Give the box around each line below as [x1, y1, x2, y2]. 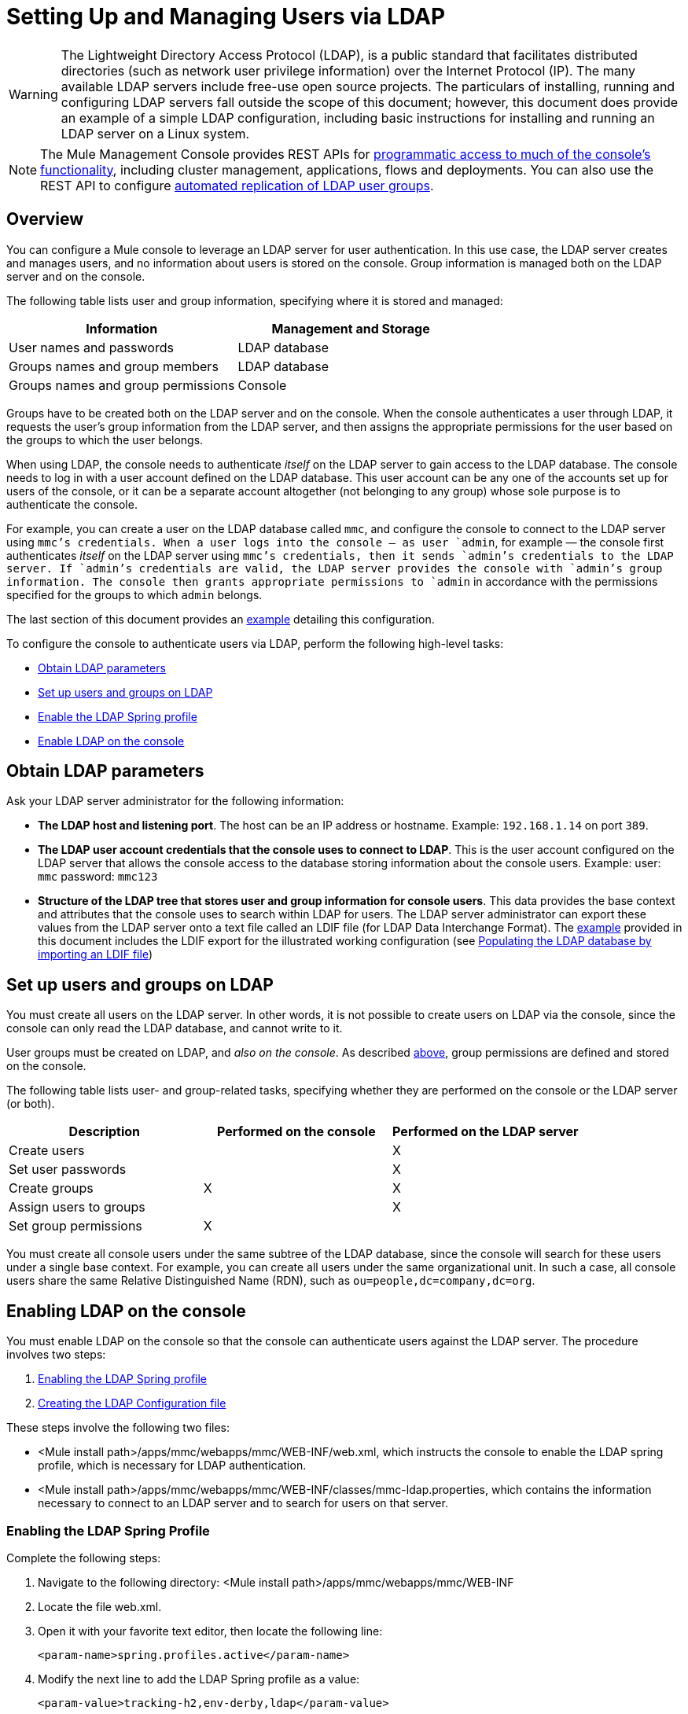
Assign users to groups [9, 1199, 145, 1216]
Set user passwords [9, 1161, 127, 1178]
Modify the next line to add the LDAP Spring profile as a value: [38, 1672, 360, 1686]
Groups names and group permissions [9, 377, 235, 393]
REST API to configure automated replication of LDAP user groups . [40, 177, 434, 193]
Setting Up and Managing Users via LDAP [6, 3, 446, 30]
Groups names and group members [9, 358, 219, 374]
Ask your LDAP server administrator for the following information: [6, 794, 344, 808]
